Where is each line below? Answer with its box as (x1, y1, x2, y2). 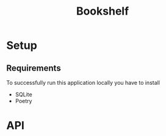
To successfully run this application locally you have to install (6, 79, 161, 86)
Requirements (6, 63, 61, 73)
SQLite (15, 91, 32, 98)
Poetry (15, 98, 32, 104)
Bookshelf (76, 4, 129, 18)
